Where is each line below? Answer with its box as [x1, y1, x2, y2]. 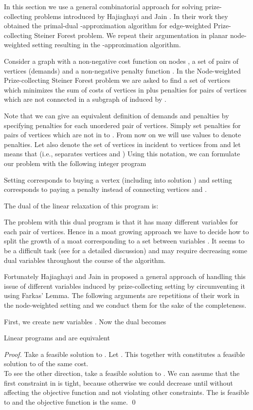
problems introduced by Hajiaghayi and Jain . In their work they [34, 11, 228, 21]
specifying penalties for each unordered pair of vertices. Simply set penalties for [4, 120, 241, 130]
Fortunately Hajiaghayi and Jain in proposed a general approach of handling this [4, 271, 246, 281]
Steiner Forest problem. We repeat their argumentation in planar [34, 30, 228, 40]
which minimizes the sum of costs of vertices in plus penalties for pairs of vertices [4, 84, 247, 94]
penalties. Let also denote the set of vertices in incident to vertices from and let [4, 139, 241, 149]
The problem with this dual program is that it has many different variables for [4, 217, 238, 227]
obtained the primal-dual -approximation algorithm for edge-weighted [4, 20, 212, 31]
